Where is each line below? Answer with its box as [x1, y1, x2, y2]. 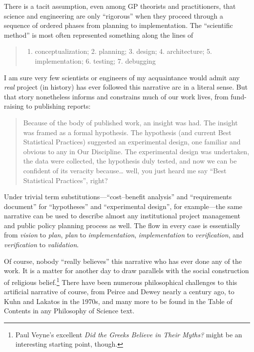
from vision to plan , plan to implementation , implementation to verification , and [4, 230, 244, 240]
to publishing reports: [26, 101, 91, 111]
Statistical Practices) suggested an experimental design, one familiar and [23, 137, 241, 147]
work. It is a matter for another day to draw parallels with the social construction [4, 265, 249, 276]
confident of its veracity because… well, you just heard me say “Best [23, 165, 227, 175]
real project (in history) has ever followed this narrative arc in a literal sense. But [4, 82, 248, 92]
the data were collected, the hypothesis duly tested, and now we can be [23, 156, 237, 166]
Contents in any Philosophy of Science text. [4, 305, 135, 316]
